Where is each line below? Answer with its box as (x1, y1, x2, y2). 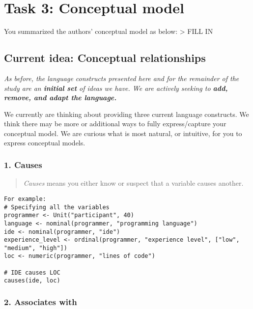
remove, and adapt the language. (4, 92, 117, 103)
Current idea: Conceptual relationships (4, 50, 206, 65)
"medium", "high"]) (4, 244, 67, 252)
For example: (4, 195, 46, 202)
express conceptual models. (4, 138, 85, 148)
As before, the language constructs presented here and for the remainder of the (4, 73, 239, 83)
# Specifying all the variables (4, 203, 110, 211)
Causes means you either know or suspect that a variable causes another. (23, 178, 244, 188)
